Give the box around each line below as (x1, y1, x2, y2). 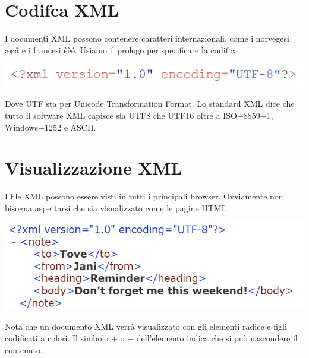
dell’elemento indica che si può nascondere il (136, 332, 298, 344)
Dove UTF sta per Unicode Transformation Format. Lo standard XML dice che (5, 97, 295, 110)
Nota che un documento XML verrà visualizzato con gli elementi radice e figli (5, 320, 287, 332)
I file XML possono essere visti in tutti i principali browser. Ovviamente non (5, 190, 283, 202)
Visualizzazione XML (5, 156, 182, 180)
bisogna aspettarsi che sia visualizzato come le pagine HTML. (5, 201, 229, 214)
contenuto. (5, 343, 43, 356)
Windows (5, 121, 39, 133)
